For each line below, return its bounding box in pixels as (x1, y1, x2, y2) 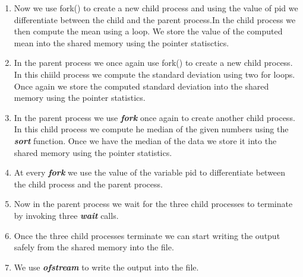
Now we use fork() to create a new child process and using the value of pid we (14, 2, 298, 14)
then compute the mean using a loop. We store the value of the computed (14, 25, 283, 37)
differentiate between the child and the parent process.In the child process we (14, 13, 296, 26)
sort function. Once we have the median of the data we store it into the (14, 134, 277, 147)
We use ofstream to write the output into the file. (14, 260, 199, 273)
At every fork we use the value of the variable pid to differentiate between (14, 166, 286, 179)
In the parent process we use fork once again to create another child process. (14, 111, 295, 123)
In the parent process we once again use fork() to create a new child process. (14, 56, 293, 69)
